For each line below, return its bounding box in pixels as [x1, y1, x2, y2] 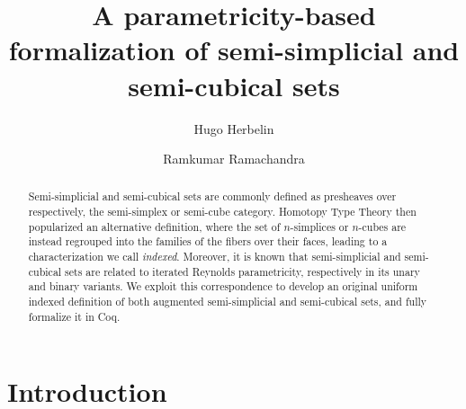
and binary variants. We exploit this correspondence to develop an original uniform [28, 279, 418, 294]
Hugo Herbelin [193, 119, 274, 138]
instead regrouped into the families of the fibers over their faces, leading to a [28, 234, 388, 249]
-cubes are [358, 218, 407, 234]
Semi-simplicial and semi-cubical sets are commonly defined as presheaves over [28, 189, 397, 204]
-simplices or [290, 218, 349, 234]
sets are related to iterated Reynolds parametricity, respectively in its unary [65, 263, 420, 279]
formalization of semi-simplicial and [8, 31, 460, 68]
